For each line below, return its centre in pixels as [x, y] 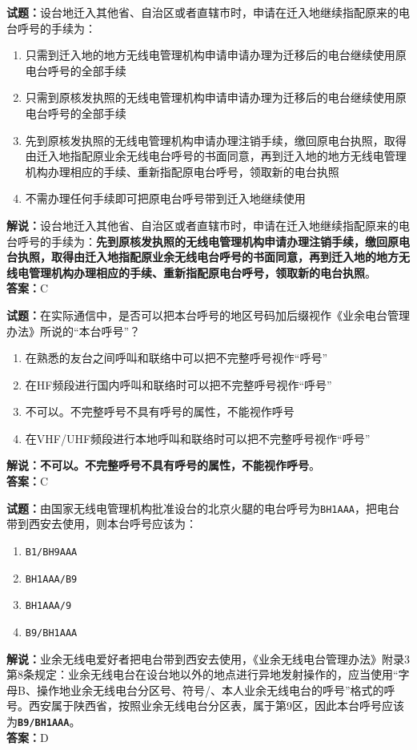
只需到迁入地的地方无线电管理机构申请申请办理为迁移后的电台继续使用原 [216, 55]
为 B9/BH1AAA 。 [44, 721]
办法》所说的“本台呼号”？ [74, 331]
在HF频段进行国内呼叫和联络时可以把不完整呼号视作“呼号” [178, 384]
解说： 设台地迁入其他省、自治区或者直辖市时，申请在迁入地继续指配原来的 [202, 225]
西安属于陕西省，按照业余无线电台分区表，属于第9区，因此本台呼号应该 [216, 706]
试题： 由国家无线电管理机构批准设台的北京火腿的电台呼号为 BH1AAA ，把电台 [203, 508]
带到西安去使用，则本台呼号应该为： [102, 524]
